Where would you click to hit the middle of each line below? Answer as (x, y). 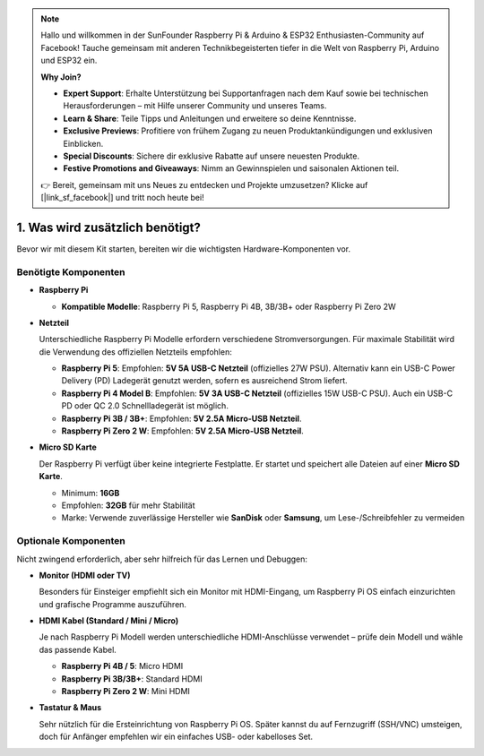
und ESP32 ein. (69, 60)
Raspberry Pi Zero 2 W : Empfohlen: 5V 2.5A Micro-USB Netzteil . (182, 431)
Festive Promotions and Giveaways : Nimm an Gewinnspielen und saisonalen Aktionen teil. (231, 168)
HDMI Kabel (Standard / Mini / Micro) (109, 621)
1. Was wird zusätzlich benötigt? (109, 227)
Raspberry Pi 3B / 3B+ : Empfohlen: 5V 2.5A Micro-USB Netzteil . (181, 418)
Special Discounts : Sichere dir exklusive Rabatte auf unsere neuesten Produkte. (212, 156)
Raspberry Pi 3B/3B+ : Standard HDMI (132, 679)
